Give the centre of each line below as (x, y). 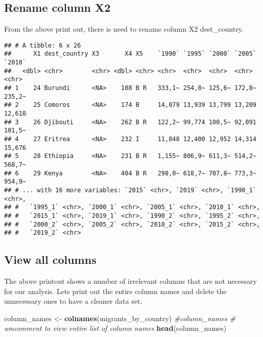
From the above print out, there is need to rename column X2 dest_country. (124, 29)
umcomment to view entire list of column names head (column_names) (115, 328)
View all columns (50, 260)
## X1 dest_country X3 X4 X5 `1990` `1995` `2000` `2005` (130, 54)
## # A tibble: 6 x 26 (43, 45)
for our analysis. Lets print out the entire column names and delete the (115, 291)
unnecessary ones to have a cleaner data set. (73, 301)
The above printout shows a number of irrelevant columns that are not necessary (130, 281)
